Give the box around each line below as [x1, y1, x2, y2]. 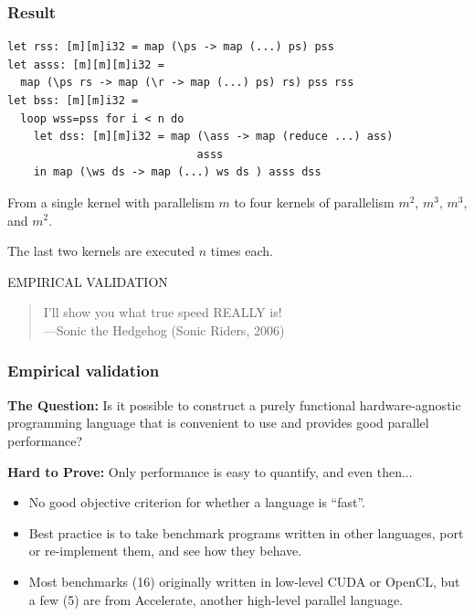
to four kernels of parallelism [234, 192, 395, 211]
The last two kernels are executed [7, 241, 195, 260]
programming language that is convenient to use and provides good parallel [7, 413, 429, 432]
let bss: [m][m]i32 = [7, 94, 139, 107]
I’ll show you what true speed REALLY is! [43, 303, 282, 322]
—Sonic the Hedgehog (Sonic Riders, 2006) [43, 320, 285, 339]
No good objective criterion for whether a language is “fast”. [28, 493, 365, 512]
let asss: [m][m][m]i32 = [7, 58, 164, 71]
